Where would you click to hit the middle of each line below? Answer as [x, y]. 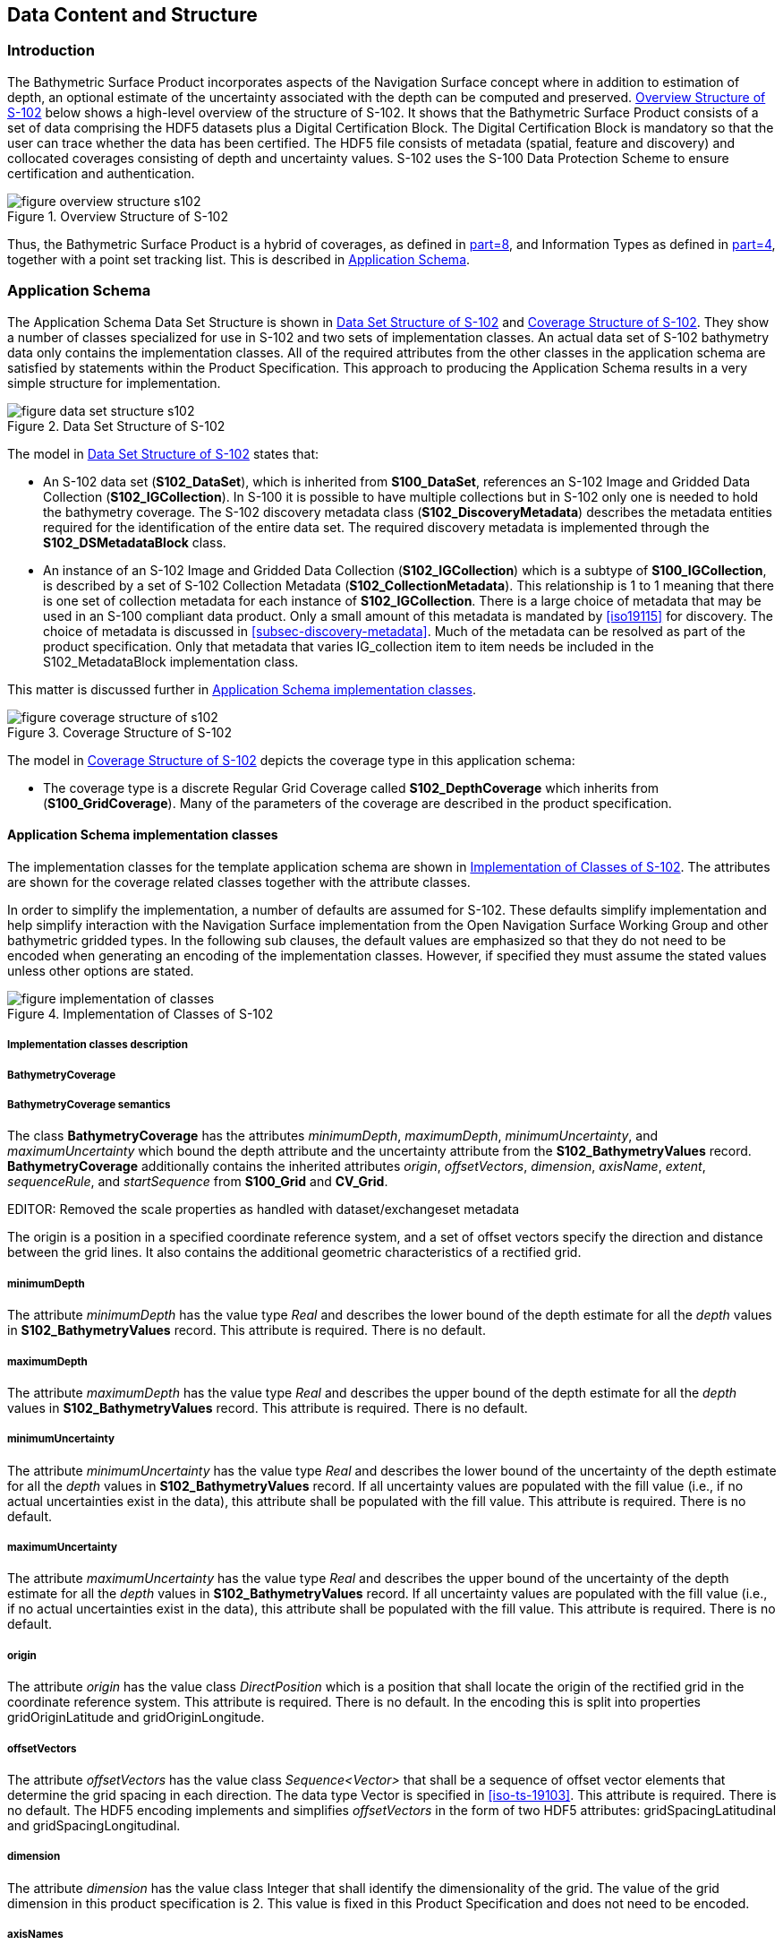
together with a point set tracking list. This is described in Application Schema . [239, 259]
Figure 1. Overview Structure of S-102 [118, 216]
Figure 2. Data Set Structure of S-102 [116, 426]
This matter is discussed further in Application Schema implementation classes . [242, 689]
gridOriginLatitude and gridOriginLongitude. [136, 1717]
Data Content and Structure [132, 15]
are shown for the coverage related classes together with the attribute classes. [239, 882]
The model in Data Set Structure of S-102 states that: [163, 453]
